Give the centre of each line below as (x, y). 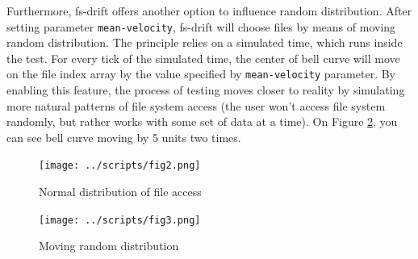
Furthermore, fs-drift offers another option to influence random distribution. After (209, 10)
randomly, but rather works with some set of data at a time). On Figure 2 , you (202, 121)
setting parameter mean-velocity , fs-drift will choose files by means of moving (201, 26)
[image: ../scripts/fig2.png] (120, 166)
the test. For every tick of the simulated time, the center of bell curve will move (203, 58)
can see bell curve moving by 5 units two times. (124, 137)
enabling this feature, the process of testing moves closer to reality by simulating (206, 90)
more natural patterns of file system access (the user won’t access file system (196, 105)
